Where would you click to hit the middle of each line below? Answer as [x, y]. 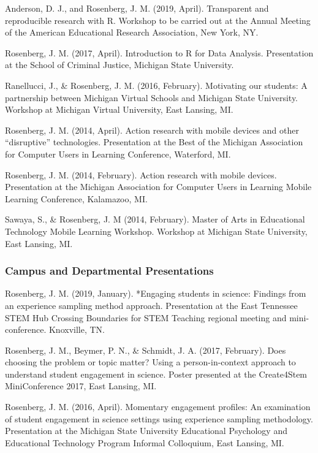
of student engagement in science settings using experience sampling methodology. [159, 418]
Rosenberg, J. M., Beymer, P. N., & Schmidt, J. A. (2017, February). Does [146, 350]
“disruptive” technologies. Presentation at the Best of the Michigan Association [154, 142]
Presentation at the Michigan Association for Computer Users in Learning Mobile [158, 187]
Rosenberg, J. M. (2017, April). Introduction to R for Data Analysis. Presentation [159, 52]
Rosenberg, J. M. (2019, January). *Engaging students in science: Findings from [156, 293]
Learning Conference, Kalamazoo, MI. [76, 198]
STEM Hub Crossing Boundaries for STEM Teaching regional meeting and [146, 317]
